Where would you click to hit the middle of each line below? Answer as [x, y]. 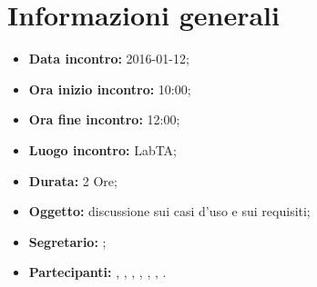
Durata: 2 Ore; [73, 180]
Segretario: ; [67, 241]
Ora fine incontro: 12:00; [104, 119]
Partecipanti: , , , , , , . [97, 272]
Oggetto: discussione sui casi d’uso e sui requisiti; [169, 211]
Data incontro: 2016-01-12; [109, 59]
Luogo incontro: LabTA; [103, 149]
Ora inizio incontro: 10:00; [110, 89]
